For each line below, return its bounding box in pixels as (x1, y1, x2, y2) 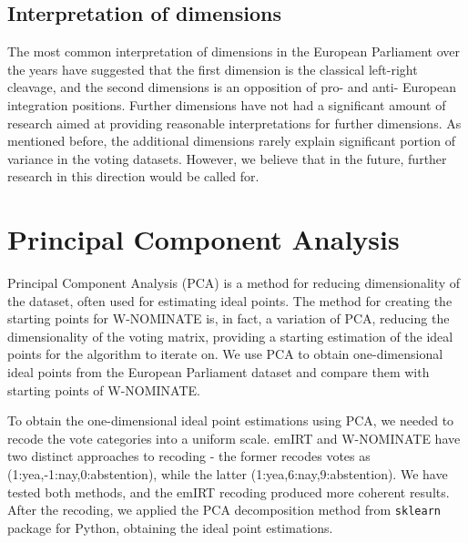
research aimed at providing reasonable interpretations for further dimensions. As (7, 113, 462, 132)
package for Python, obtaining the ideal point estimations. (7, 517, 333, 537)
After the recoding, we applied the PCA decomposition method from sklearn (7, 500, 441, 519)
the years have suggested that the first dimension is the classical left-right (7, 59, 418, 78)
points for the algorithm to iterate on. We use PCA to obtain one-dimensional (7, 344, 443, 364)
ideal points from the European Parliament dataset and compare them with (7, 363, 430, 382)
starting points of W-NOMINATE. (7, 380, 200, 399)
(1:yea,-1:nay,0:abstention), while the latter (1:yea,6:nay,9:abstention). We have (7, 465, 448, 484)
